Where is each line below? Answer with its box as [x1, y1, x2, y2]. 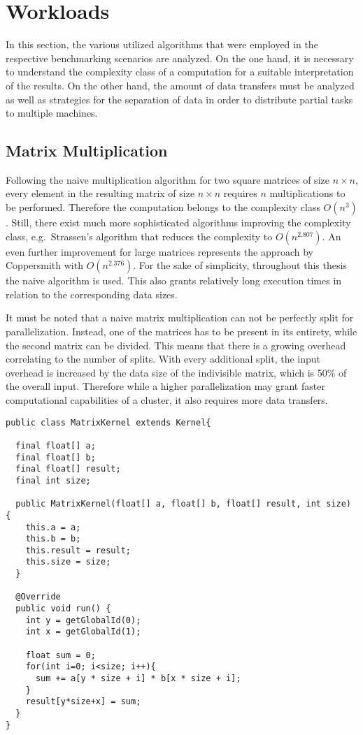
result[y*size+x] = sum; [25, 697, 141, 707]
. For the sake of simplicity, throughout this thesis [133, 258, 347, 272]
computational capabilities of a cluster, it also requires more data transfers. [6, 393, 328, 407]
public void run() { [15, 604, 111, 614]
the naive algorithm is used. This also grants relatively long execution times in [6, 273, 342, 288]
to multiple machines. [6, 105, 98, 120]
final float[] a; [15, 440, 96, 451]
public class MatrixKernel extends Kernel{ [6, 417, 211, 428]
